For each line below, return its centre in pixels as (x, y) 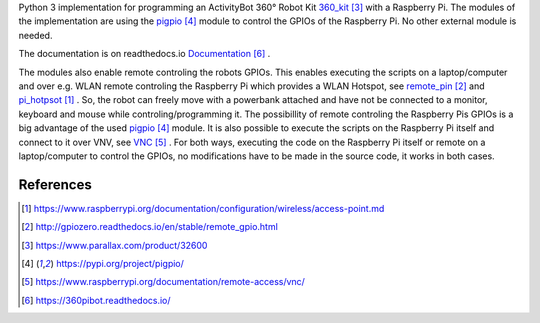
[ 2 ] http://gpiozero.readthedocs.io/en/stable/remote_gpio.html (150, 227)
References (55, 184)
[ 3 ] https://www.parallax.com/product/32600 (114, 245)
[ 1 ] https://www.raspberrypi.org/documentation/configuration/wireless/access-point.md (203, 208)
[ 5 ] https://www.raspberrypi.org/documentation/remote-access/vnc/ (163, 282)
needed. (35, 35)
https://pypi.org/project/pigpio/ (120, 263)
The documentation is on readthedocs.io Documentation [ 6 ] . (144, 54)
